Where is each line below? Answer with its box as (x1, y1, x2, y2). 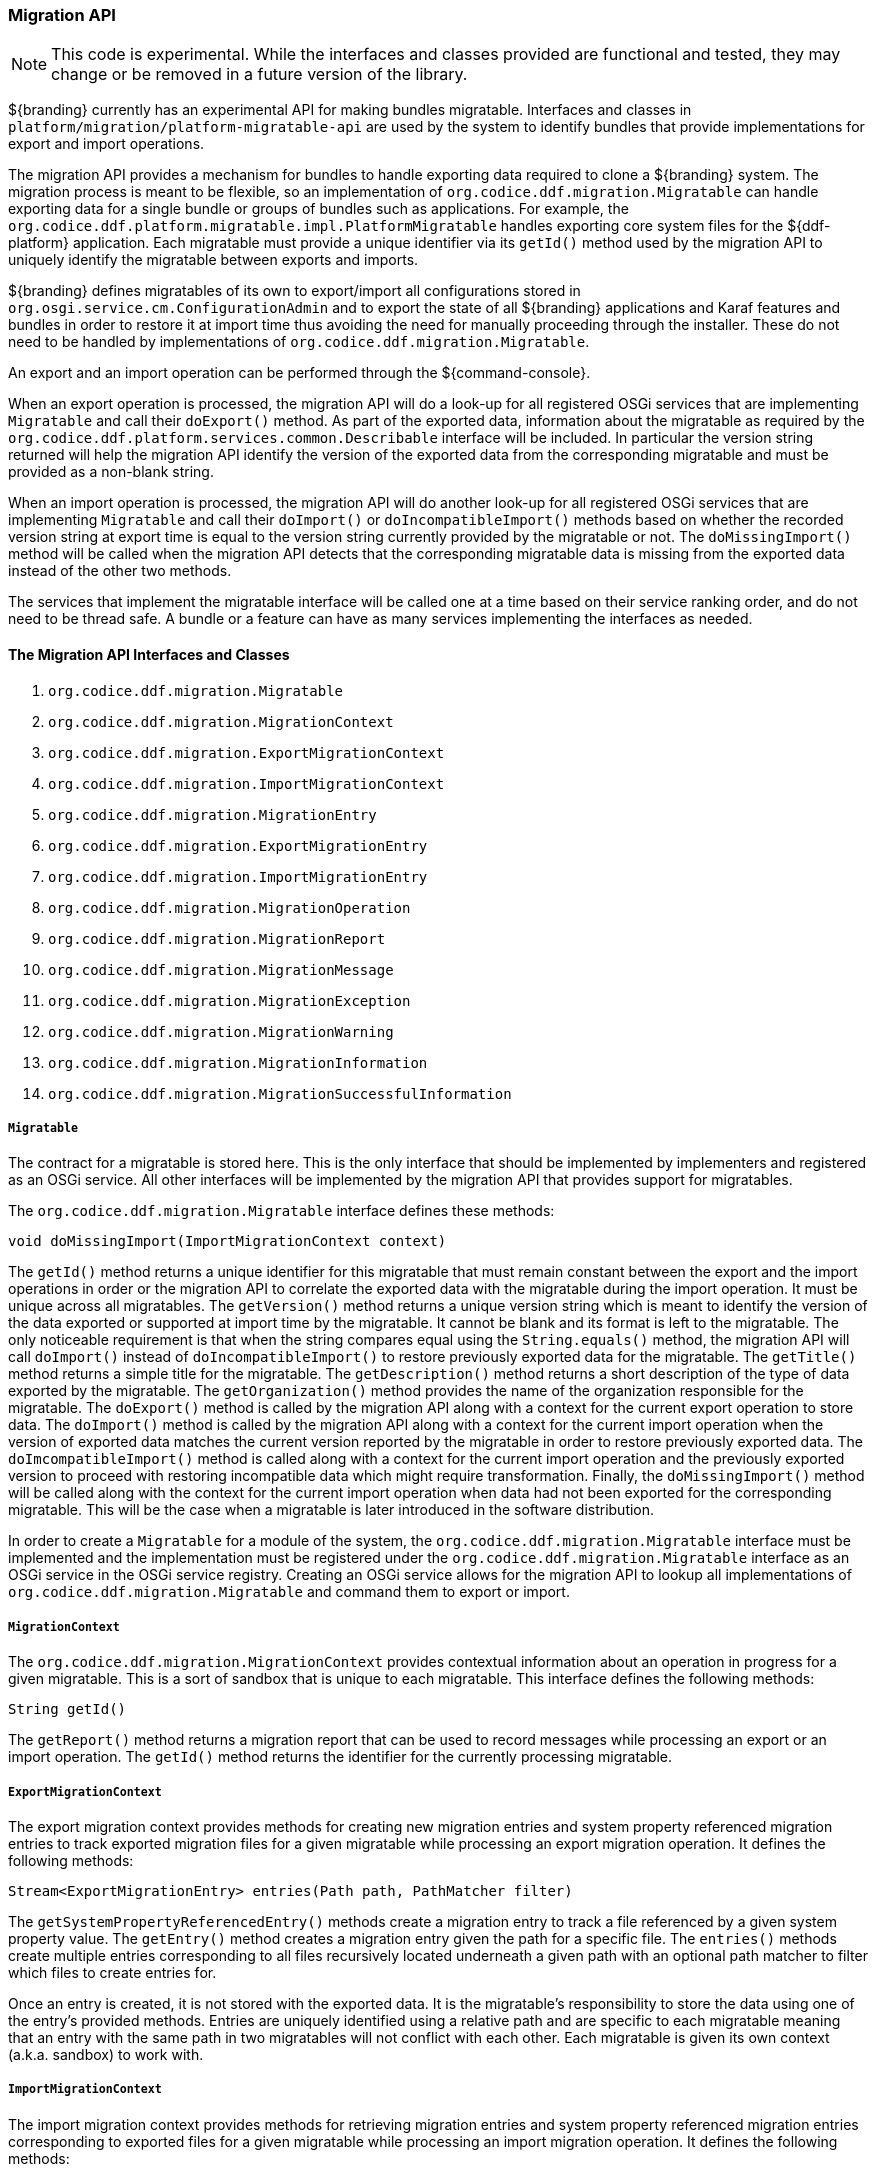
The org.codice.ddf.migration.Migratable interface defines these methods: (8, 1202, 555, 1220)
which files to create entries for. (8, 1963, 217, 1981)
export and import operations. (8, 135, 205, 153)
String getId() (8, 1701, 127, 1718)
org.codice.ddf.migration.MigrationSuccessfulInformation (48, 1085, 512, 1102)
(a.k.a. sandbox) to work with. (8, 2045, 204, 2063)
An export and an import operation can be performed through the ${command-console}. (8, 364, 591, 382)
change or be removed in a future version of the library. (51, 64, 468, 85)
